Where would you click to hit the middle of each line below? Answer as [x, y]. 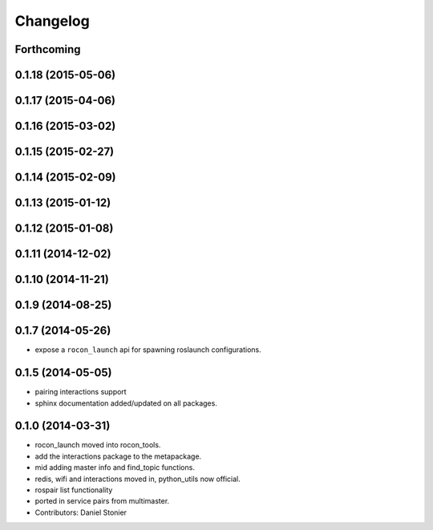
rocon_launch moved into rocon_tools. [98, 445]
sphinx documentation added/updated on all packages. [126, 403]
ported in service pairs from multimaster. [102, 501]
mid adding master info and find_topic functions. [115, 467]
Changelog [52, 21]
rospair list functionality [74, 490]
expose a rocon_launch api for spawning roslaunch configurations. [148, 350]
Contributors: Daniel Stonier [81, 512]
